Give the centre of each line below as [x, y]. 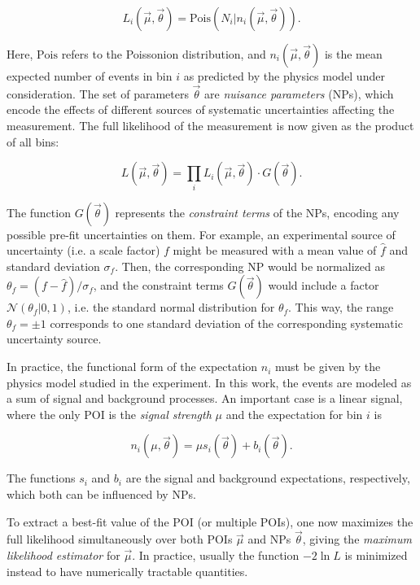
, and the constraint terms [158, 285]
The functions [41, 478]
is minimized [376, 555]
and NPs [269, 539]
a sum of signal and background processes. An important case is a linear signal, [205, 398]
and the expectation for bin [294, 414]
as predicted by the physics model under [284, 76]
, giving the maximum [357, 539]
